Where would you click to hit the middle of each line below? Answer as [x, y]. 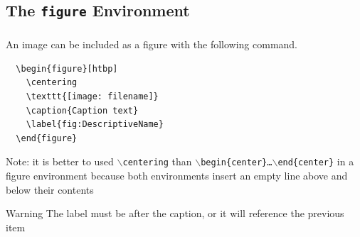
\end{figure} [47, 138]
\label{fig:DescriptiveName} [95, 125]
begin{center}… [237, 163]
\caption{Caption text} [82, 110]
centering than [157, 161]
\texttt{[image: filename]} [92, 97]
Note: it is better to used [60, 161]
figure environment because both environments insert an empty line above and [177, 176]
